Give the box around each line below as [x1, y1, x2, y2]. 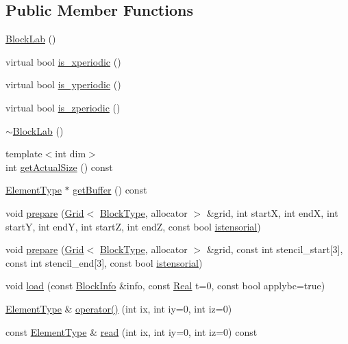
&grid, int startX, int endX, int [206, 205, 338, 220]
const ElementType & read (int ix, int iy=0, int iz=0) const [5, 324, 258, 339]
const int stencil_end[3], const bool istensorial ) [5, 255, 203, 269]
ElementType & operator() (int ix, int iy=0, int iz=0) [5, 301, 232, 315]
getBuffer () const [73, 183, 147, 197]
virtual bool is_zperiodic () [5, 100, 121, 114]
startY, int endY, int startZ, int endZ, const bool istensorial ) [5, 219, 261, 233]
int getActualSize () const [5, 159, 113, 174]
